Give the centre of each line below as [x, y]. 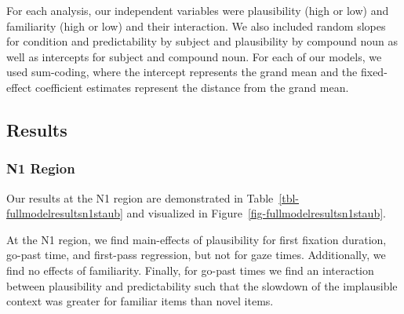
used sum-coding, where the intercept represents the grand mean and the [182, 72]
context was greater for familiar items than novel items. [140, 301]
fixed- [374, 72]
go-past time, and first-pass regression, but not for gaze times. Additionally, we [196, 255]
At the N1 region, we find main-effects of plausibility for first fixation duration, [197, 239]
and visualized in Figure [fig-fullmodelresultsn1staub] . [256, 213]
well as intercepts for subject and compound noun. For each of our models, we [194, 56]
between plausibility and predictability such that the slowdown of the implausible [202, 285]
